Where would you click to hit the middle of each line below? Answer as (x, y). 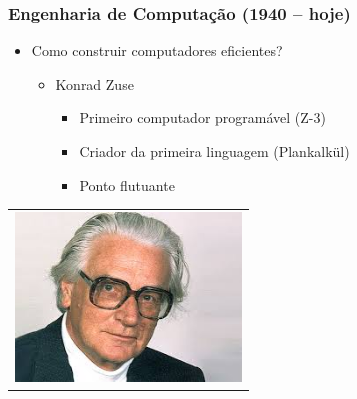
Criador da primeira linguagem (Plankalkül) (214, 151)
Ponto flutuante (127, 184)
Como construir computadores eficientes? (157, 50)
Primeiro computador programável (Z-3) (202, 117)
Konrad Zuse (94, 83)
